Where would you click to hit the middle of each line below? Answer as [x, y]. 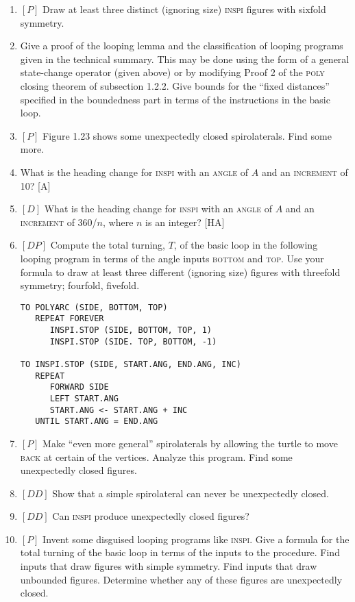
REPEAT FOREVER [70, 319]
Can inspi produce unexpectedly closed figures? [151, 516]
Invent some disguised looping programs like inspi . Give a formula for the [196, 539]
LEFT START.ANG [84, 398]
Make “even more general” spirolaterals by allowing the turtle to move [190, 443]
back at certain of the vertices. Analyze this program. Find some [156, 456]
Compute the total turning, [108, 245]
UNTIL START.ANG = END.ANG [97, 422]
